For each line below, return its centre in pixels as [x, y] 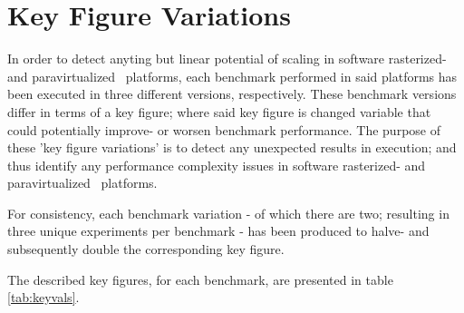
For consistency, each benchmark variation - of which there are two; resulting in [228, 213]
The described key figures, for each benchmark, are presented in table [200, 279]
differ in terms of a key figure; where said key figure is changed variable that [219, 111]
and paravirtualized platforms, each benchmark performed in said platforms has [232, 76]
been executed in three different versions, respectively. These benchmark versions [232, 94]
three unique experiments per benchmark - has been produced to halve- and [218, 231]
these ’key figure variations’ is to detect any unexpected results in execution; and [232, 147]
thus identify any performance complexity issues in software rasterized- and [217, 165]
